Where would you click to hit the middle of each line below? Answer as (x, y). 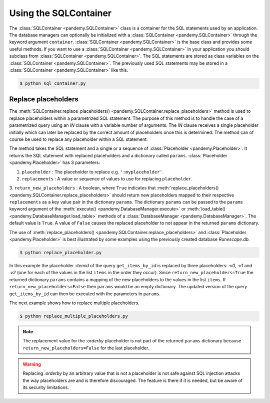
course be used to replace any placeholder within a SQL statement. (78, 139)
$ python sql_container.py (53, 83)
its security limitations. (46, 387)
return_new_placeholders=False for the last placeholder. (86, 348)
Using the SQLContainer (60, 13)
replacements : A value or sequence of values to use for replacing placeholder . (107, 178)
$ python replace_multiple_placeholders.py (74, 316)
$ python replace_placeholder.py (61, 252)
